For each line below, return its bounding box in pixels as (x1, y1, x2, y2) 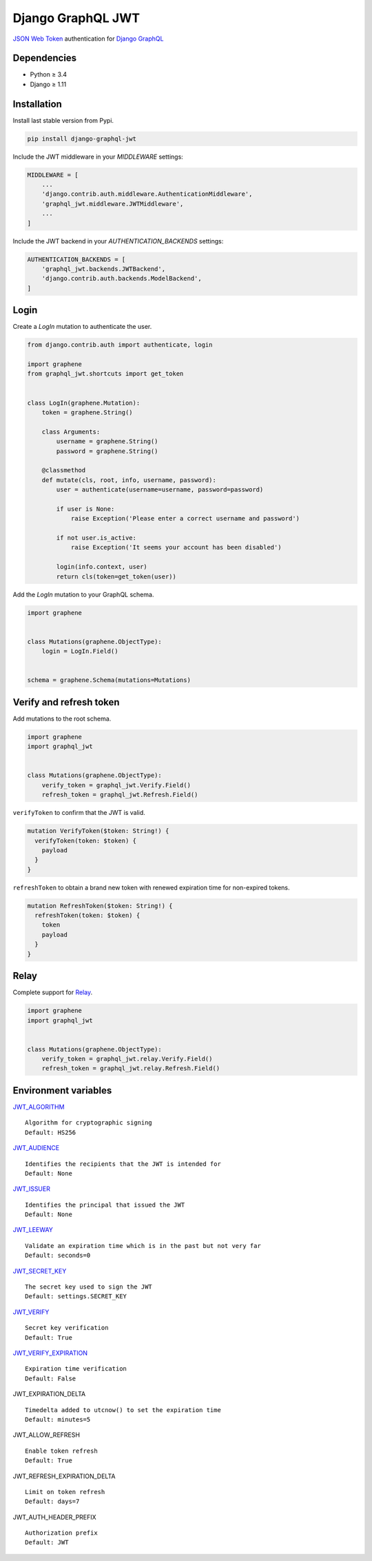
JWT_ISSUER (12, 1185, 51, 1193)
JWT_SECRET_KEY (12, 1267, 67, 1275)
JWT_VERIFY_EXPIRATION (12, 1349, 87, 1357)
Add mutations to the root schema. (12, 714, 112, 723)
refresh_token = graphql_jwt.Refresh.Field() (41, 791, 198, 799)
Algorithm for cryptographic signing (25, 1119, 153, 1127)
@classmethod (41, 466, 86, 474)
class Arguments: (41, 427, 101, 436)
